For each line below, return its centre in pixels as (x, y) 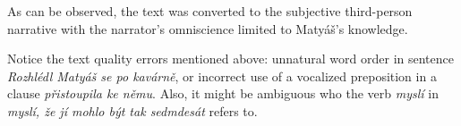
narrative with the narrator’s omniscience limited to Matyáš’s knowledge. (208, 28)
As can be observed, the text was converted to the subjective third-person (210, 11)
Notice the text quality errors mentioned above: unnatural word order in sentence (230, 59)
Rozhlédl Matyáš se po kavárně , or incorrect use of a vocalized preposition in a (222, 76)
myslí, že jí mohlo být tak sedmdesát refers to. (132, 110)
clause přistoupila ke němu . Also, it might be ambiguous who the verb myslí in (223, 93)
